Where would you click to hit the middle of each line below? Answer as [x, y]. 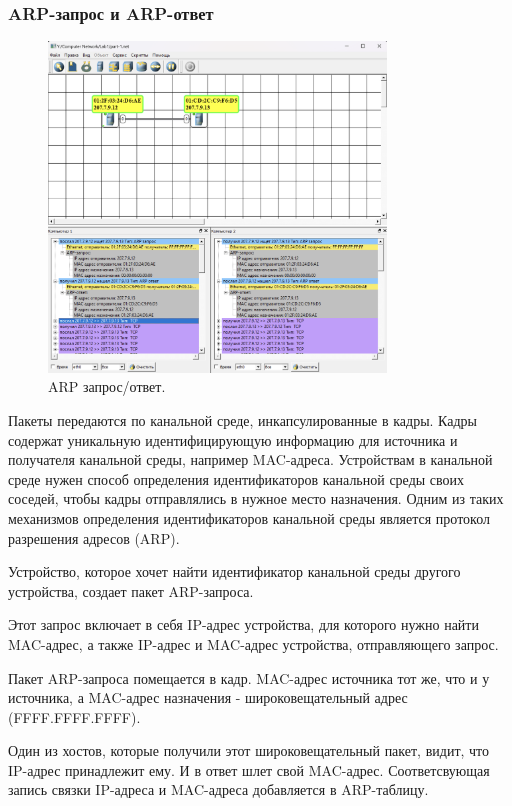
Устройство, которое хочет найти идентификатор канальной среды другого [234, 571]
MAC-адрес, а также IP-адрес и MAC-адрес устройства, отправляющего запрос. [253, 643]
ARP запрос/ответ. [107, 386]
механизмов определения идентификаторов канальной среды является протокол [249, 517]
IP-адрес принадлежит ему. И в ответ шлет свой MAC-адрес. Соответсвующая [249, 769]
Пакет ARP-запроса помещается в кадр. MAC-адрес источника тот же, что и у [249, 677]
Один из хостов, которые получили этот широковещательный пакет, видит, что [249, 750]
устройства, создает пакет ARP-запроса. [131, 590]
